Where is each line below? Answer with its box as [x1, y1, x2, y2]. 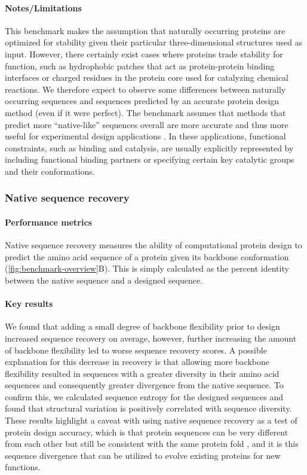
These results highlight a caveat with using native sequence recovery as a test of [5, 414, 297, 427]
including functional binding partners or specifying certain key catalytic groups [5, 153, 294, 166]
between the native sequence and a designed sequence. [5, 273, 203, 286]
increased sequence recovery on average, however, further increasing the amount [5, 331, 297, 344]
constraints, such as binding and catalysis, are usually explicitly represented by [5, 141, 294, 154]
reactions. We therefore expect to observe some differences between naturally [5, 83, 286, 95]
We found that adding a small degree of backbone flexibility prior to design [5, 320, 280, 333]
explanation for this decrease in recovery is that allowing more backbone [5, 355, 269, 368]
